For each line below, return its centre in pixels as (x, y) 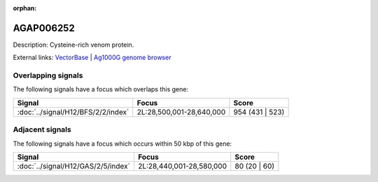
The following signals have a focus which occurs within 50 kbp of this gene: (122, 144)
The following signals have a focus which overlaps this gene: (101, 89)
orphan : (25, 8)
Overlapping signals (48, 75)
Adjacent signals (42, 130)
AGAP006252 (44, 28)
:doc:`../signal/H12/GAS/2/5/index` (74, 166)
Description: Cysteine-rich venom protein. (73, 45)
